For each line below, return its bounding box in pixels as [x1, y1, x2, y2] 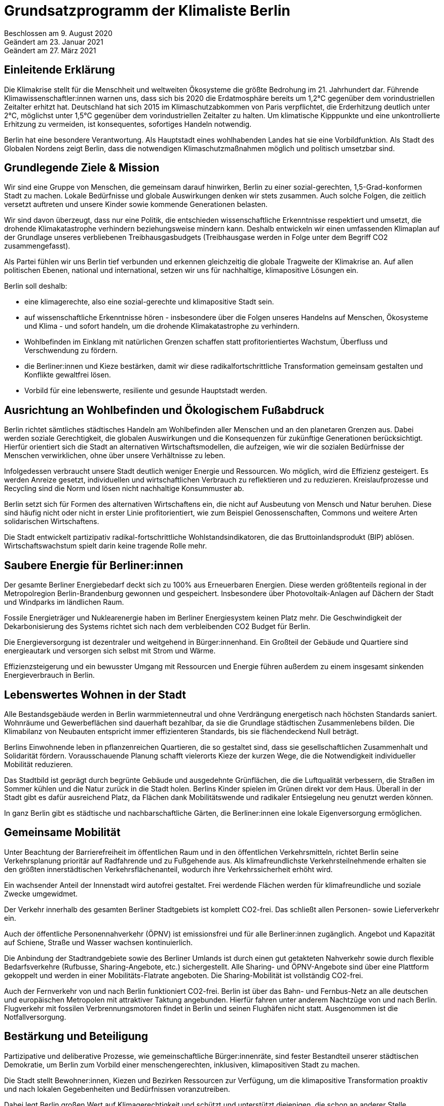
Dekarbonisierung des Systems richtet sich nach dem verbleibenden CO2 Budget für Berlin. [4, 622, 311, 631]
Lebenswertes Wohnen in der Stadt [4, 688, 187, 701]
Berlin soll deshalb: [4, 282, 67, 291]
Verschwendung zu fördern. [24, 346, 118, 355]
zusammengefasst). [4, 241, 70, 251]
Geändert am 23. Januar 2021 [4, 37, 103, 46]
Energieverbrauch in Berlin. [4, 671, 95, 680]
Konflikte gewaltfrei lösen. [24, 370, 111, 379]
